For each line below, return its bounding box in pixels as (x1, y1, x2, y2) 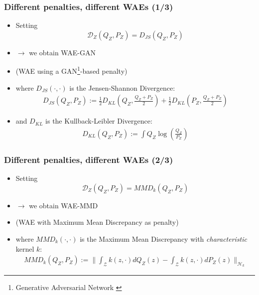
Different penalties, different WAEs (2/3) (4, 153, 173, 165)
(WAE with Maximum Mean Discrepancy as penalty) (15, 217, 179, 227)
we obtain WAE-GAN (29, 47, 96, 57)
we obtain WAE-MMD (29, 200, 98, 210)
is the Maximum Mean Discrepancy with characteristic (80, 233, 248, 244)
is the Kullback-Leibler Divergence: (45, 116, 152, 126)
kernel (15, 243, 34, 254)
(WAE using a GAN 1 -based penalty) (15, 64, 128, 76)
